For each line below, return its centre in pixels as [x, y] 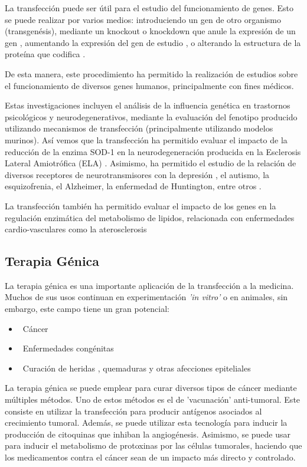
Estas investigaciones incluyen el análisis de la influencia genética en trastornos [148, 105]
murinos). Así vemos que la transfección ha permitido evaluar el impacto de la [146, 139]
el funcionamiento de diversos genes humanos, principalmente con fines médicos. [149, 85]
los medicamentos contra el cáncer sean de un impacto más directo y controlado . [150, 457]
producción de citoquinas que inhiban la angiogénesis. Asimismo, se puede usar [148, 434]
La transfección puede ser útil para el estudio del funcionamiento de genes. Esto [149, 8]
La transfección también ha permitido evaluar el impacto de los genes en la [141, 205]
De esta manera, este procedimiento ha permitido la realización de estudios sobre [151, 73]
